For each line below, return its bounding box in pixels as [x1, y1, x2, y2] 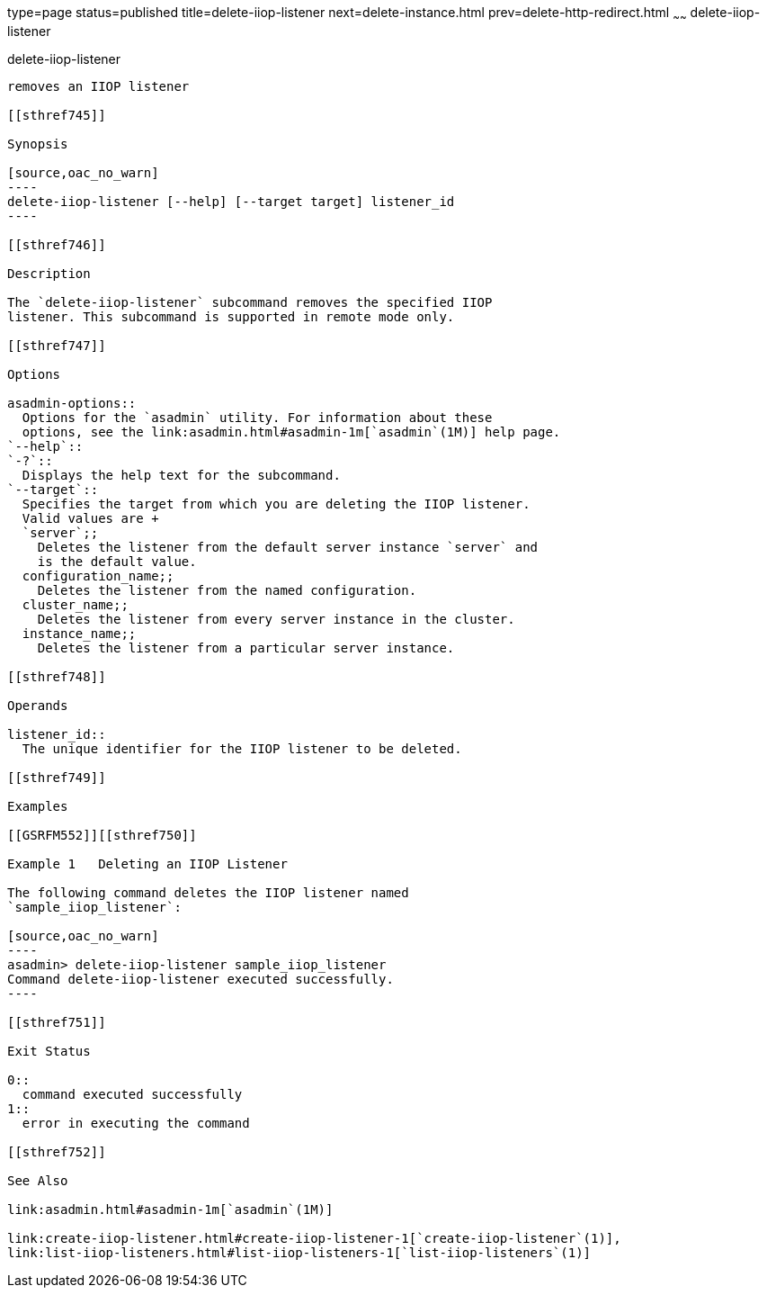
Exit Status [7, 1043, 91, 1058]
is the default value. [37, 553, 197, 569]
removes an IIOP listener [7, 78, 190, 94]
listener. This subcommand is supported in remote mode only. [7, 309, 455, 324]
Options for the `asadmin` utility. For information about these [22, 409, 493, 425]
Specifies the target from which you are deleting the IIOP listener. [22, 496, 531, 511]
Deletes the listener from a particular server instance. [37, 640, 455, 655]
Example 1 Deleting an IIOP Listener [7, 856, 288, 871]
